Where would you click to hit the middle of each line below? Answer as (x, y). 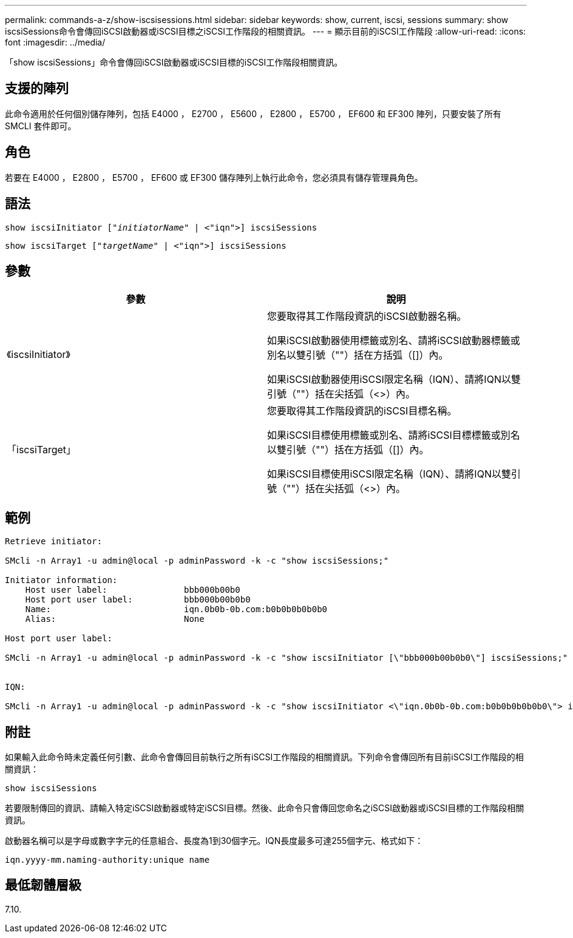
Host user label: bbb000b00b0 (133, 590)
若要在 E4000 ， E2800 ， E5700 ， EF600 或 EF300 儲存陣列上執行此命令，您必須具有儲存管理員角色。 (214, 177)
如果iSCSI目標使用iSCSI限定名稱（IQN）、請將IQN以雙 (389, 474)
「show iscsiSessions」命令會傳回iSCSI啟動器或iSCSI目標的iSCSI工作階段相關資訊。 (174, 62)
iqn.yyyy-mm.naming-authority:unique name (107, 860)
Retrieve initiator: (54, 542)
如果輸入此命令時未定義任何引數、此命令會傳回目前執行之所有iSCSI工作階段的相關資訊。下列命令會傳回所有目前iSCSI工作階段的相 (264, 757)
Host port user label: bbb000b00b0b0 (138, 600)
